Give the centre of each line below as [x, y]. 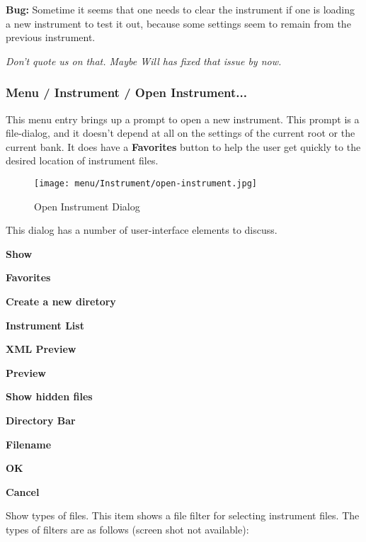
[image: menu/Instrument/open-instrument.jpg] [145, 183]
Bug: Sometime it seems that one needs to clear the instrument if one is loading [180, 9]
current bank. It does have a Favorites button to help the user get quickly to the [183, 146]
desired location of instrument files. [82, 160]
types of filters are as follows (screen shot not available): [127, 529]
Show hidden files [49, 396]
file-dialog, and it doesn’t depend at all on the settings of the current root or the [181, 133]
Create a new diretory [61, 301]
